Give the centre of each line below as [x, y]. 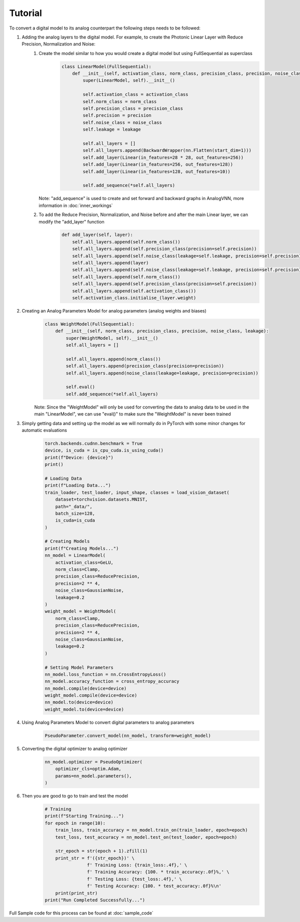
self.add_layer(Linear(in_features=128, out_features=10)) [157, 171]
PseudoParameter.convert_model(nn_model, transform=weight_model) [128, 735]
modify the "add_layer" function [71, 221]
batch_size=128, [75, 513]
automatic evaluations [44, 430]
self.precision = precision [117, 115]
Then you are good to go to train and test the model [75, 795]
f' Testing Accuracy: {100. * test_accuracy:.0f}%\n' [154, 886]
